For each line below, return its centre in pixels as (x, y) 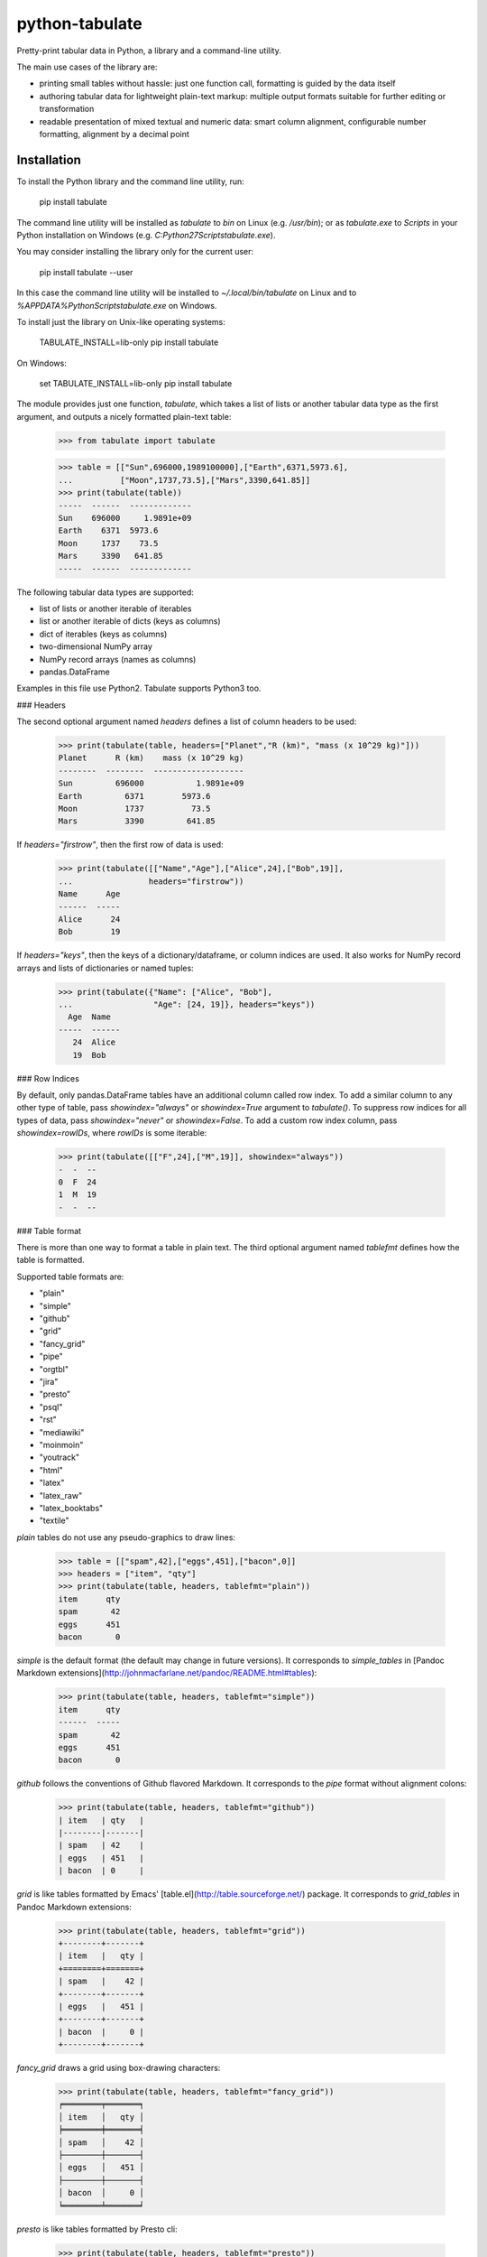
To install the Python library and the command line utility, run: (131, 181)
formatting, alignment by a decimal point (114, 134)
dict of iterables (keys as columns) (103, 634)
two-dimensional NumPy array (96, 646)
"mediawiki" (62, 1432)
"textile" (54, 1520)
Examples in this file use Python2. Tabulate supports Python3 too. (139, 688)
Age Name (90, 1017)
